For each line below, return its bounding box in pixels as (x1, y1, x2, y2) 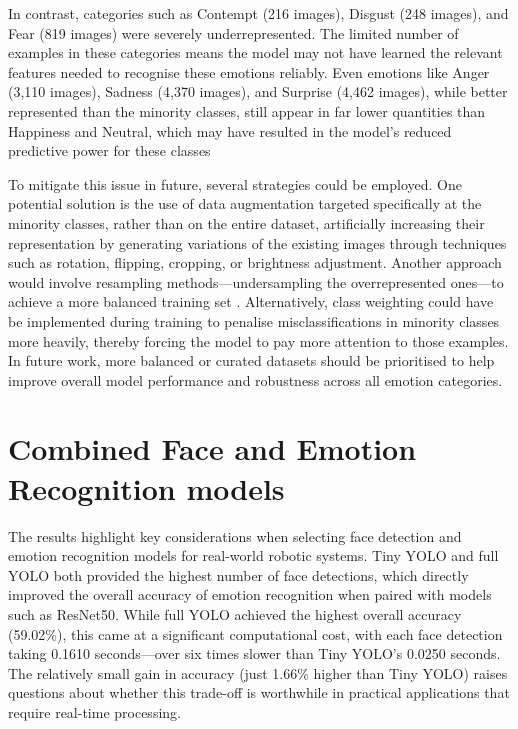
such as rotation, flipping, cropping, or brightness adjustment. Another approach (8, 252, 502, 273)
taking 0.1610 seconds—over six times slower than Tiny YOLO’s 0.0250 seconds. (8, 643, 501, 664)
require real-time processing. (8, 701, 181, 722)
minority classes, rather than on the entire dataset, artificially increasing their (8, 212, 485, 233)
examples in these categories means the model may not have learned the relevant (8, 42, 503, 63)
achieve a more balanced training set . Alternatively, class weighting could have (8, 291, 494, 312)
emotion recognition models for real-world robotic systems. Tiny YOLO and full (8, 545, 499, 566)
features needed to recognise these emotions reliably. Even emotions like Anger (8, 61, 490, 82)
